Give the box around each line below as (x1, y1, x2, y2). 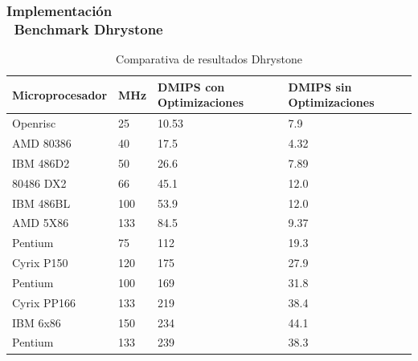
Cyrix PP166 (12, 294, 76, 310)
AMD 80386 (12, 135, 72, 152)
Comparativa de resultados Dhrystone (116, 51, 302, 67)
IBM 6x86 (12, 314, 61, 331)
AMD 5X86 (12, 214, 69, 231)
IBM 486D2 (12, 154, 70, 171)
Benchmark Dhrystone (14, 18, 163, 39)
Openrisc (12, 115, 56, 132)
